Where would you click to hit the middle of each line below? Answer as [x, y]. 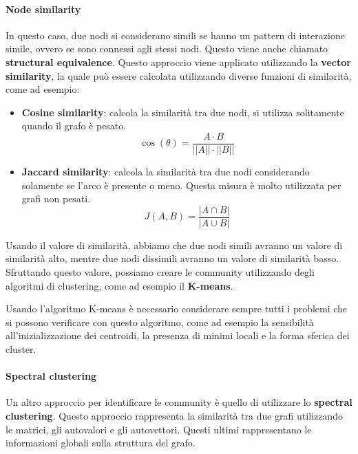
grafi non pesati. [56, 198]
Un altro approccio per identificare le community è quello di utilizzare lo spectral [179, 402]
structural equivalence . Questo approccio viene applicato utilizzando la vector [178, 62]
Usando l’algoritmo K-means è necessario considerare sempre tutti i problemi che [177, 309]
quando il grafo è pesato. [74, 126]
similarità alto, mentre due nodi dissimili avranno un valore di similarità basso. [172, 258]
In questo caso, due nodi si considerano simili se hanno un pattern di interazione [175, 35]
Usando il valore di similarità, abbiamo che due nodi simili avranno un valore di [174, 245]
